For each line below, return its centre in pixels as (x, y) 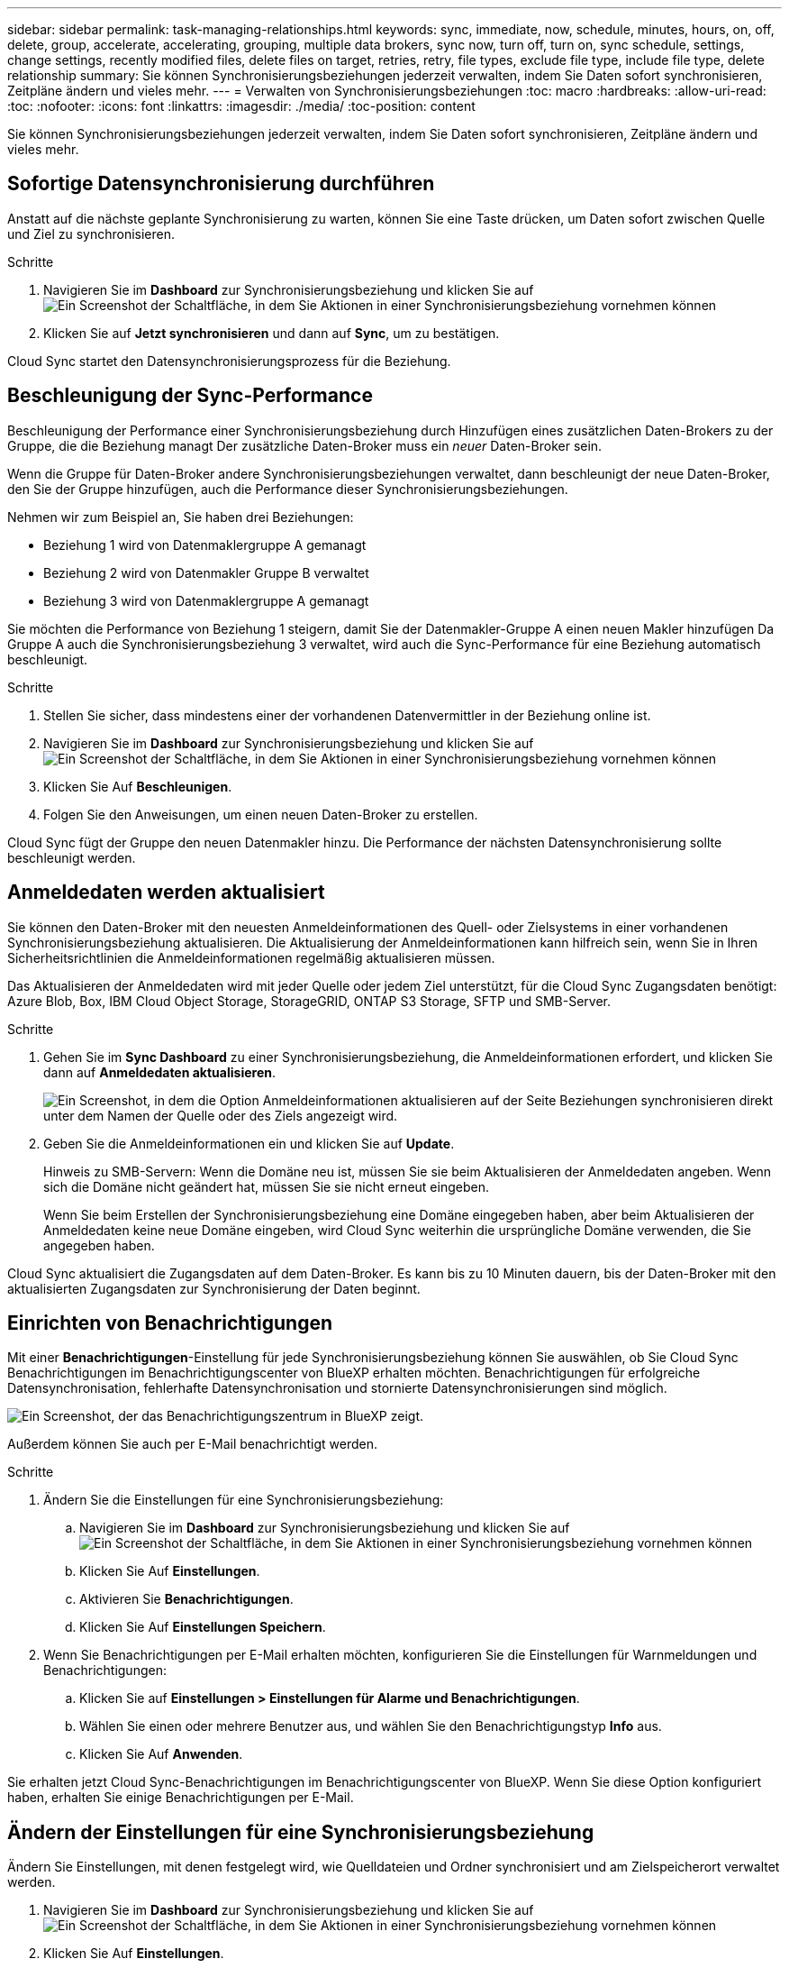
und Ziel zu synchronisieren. (91, 233)
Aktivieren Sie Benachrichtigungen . (186, 1599)
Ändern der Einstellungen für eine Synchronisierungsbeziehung (301, 1832)
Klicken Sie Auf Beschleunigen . (138, 786)
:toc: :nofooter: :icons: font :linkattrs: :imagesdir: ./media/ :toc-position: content (241, 106)
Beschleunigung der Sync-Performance (190, 396)
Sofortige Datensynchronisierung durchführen (221, 184)
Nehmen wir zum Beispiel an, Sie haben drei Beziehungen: (181, 517)
